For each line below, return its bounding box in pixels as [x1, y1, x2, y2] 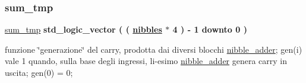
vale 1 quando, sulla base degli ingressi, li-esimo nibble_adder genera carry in [5, 55, 288, 67]
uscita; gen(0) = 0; [5, 66, 73, 78]
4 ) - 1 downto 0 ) [172, 23, 247, 36]
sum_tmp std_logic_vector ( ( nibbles [5, 23, 162, 36]
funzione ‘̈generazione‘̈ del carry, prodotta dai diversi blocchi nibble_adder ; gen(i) [5, 43, 302, 55]
